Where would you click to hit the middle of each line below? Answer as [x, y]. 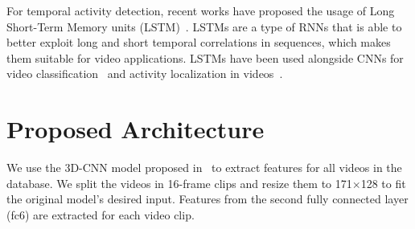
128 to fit [383, 183]
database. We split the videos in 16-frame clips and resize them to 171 [179, 183]
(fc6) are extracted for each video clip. [101, 214]
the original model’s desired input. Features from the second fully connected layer [207, 199]
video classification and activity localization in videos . [145, 74]
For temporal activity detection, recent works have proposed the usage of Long [201, 10]
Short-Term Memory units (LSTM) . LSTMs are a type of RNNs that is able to [204, 26]
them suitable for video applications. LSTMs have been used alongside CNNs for [205, 57]
